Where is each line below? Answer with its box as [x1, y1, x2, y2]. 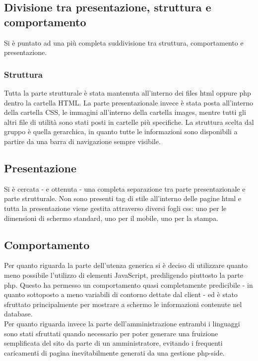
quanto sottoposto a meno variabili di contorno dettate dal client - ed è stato [4, 289, 238, 300]
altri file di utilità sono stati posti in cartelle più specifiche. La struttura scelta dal [4, 116, 254, 127]
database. [4, 309, 33, 319]
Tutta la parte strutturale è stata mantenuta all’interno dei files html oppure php [4, 88, 251, 98]
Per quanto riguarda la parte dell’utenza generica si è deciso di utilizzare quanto [4, 260, 248, 270]
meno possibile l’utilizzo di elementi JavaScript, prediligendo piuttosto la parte [4, 269, 244, 280]
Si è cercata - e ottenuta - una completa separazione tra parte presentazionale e [4, 183, 246, 194]
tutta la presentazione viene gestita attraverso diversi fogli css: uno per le [4, 203, 227, 213]
